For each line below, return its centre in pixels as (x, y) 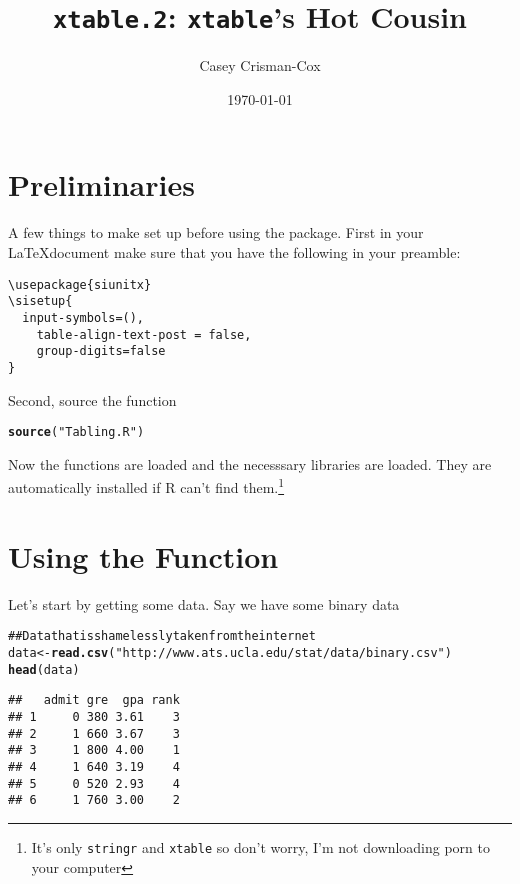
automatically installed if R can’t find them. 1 (146, 485)
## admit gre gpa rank (94, 700)
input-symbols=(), (83, 317)
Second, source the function (92, 399)
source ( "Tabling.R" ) (76, 432)
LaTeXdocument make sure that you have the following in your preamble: (234, 251)
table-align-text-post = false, (144, 334)
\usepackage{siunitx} (80, 284)
